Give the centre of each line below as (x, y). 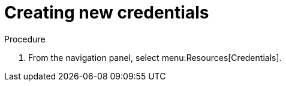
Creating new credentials (107, 13)
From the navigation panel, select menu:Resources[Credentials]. (155, 57)
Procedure (25, 39)
